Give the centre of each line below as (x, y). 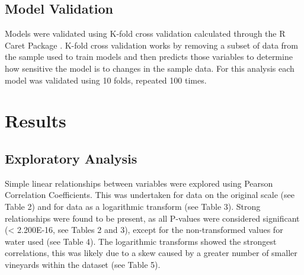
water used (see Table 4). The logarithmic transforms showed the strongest (141, 241)
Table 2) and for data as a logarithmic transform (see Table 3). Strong (133, 206)
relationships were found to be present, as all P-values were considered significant (152, 218)
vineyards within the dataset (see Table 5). (83, 264)
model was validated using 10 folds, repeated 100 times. (106, 80)
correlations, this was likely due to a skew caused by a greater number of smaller (151, 253)
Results (36, 121)
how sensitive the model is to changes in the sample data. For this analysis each (150, 68)
